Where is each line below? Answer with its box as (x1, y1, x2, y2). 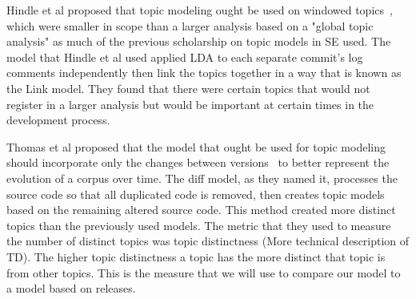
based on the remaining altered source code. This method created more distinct (6, 201, 396, 218)
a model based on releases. (6, 280, 136, 297)
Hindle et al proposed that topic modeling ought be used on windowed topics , (6, 2, 393, 18)
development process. (6, 111, 110, 128)
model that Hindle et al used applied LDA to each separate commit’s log (6, 48, 363, 65)
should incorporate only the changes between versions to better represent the (6, 154, 390, 171)
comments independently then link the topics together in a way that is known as (6, 64, 402, 81)
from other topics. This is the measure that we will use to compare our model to (6, 264, 401, 281)
